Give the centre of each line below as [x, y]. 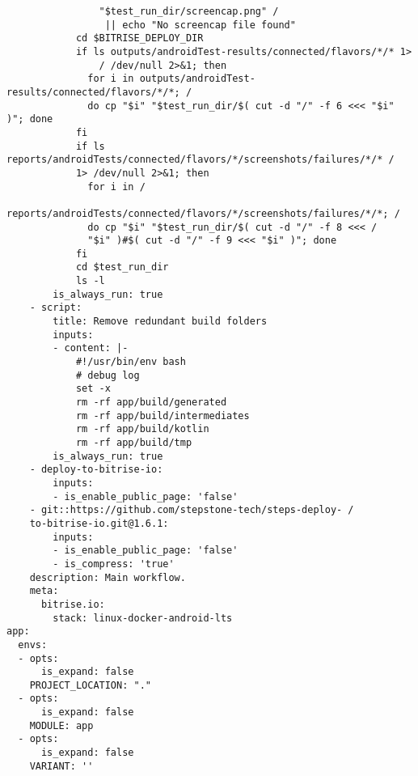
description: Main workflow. [108, 577]
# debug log [108, 375]
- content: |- [91, 348]
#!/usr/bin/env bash [131, 362]
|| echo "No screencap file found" [200, 25]
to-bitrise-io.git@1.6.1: [99, 523]
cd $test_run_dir [122, 267]
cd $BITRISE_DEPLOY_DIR [139, 38]
